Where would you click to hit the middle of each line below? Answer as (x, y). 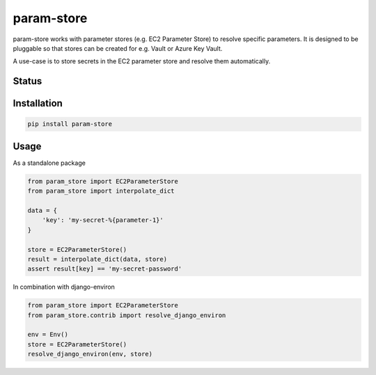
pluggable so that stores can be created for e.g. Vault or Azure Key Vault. (118, 48)
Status (28, 81)
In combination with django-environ (64, 287)
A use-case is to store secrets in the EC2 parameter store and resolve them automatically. (142, 61)
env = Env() (48, 335)
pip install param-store (70, 124)
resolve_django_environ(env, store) (90, 354)
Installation (38, 103)
